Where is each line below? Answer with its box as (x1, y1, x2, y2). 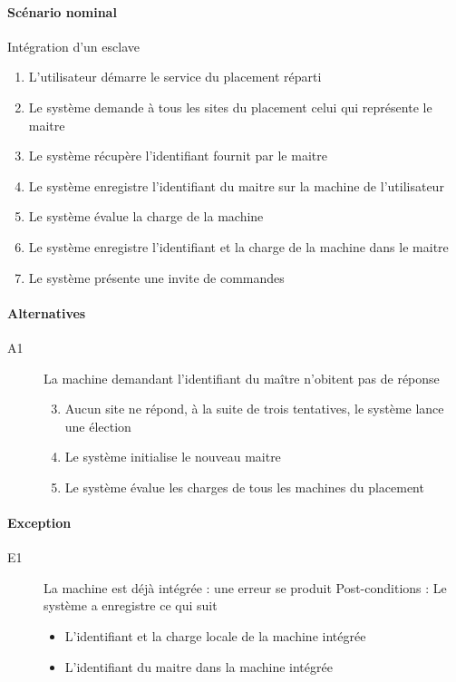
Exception (7, 513, 72, 532)
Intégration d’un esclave (7, 36, 140, 55)
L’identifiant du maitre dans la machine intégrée (64, 657, 333, 676)
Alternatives (7, 303, 86, 322)
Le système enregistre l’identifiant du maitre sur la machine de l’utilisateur (28, 176, 444, 195)
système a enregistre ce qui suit (44, 596, 218, 615)
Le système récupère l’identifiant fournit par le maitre (28, 146, 327, 165)
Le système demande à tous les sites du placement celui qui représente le (28, 97, 432, 116)
